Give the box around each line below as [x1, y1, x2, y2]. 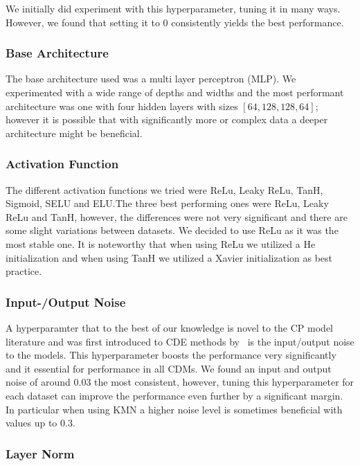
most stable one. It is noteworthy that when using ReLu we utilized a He [6, 236, 316, 251]
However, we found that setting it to [6, 15, 160, 29]
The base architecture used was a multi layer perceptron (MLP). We [6, 71, 296, 86]
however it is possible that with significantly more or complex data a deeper [6, 112, 328, 127]
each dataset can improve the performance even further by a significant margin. [6, 388, 343, 402]
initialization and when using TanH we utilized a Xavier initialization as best [6, 250, 333, 265]
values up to [6, 415, 57, 430]
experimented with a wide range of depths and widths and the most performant [6, 85, 344, 99]
